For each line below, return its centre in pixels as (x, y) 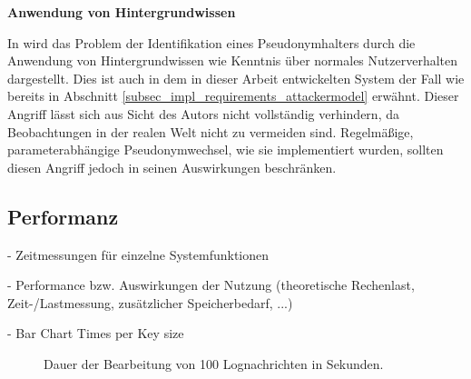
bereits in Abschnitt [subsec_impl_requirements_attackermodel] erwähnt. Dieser (233, 96)
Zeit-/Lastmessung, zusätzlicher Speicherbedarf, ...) (150, 302)
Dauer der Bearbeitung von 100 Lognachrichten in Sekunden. (214, 363)
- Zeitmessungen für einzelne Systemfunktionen (138, 254)
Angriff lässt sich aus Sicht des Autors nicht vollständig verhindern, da (203, 113)
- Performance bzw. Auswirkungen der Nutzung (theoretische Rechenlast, (211, 285)
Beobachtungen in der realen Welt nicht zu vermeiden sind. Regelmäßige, (211, 131)
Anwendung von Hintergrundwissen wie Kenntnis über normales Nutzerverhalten (233, 60)
